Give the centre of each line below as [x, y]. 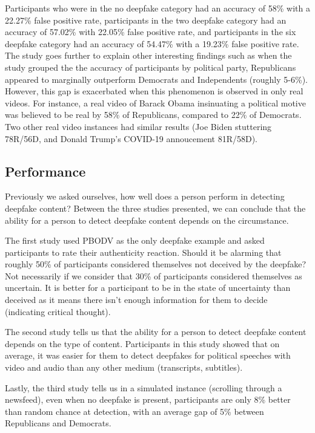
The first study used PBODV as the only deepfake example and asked [135, 240]
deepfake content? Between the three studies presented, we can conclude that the [155, 208]
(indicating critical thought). [58, 311]
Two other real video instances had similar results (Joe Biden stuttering [138, 126]
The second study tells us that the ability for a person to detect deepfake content [156, 332]
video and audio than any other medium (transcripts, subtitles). [124, 367]
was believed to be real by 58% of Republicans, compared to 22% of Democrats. [153, 115]
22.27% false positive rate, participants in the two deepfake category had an [146, 20]
